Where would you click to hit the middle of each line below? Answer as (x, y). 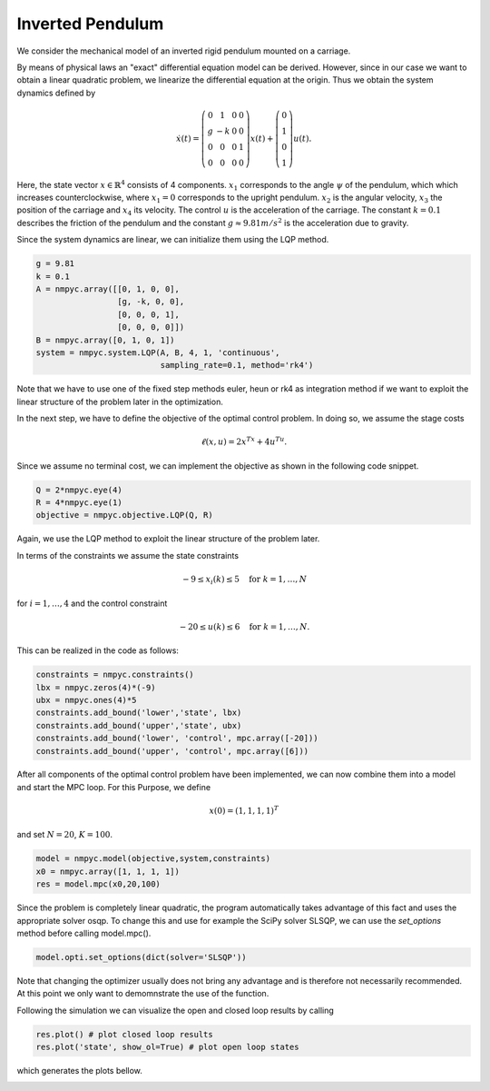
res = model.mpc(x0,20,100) (98, 884)
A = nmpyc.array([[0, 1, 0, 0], (108, 289)
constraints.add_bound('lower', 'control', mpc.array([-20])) (177, 739)
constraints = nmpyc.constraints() (115, 675)
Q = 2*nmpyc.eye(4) (79, 490)
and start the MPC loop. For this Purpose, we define (114, 787)
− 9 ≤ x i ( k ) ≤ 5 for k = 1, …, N (245, 580)
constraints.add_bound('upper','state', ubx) (139, 725)
